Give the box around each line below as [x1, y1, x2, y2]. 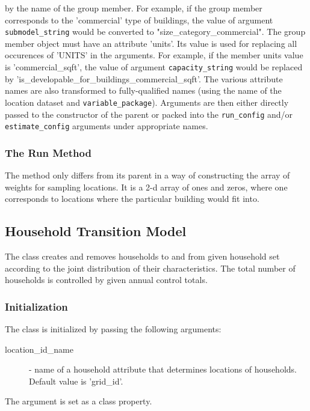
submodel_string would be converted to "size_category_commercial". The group [5, 25, 306, 38]
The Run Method [5, 145, 91, 160]
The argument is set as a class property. [5, 395, 152, 407]
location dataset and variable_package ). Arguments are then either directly [5, 96, 289, 108]
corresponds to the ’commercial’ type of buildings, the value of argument [5, 13, 273, 26]
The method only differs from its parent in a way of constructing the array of [5, 169, 290, 181]
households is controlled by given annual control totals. [5, 273, 208, 286]
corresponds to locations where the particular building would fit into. [5, 192, 259, 205]
